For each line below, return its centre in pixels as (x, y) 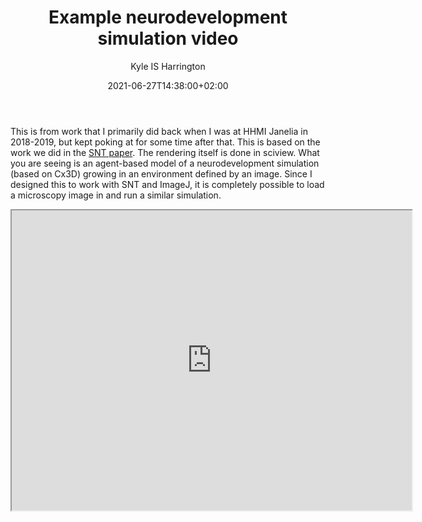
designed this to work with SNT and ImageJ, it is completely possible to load (167, 184)
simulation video (168, 38)
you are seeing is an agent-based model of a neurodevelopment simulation (165, 163)
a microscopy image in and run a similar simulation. (116, 195)
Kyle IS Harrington (168, 66)
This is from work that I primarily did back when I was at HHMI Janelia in (159, 131)
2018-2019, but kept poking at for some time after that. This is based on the (165, 142)
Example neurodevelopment (168, 17)
